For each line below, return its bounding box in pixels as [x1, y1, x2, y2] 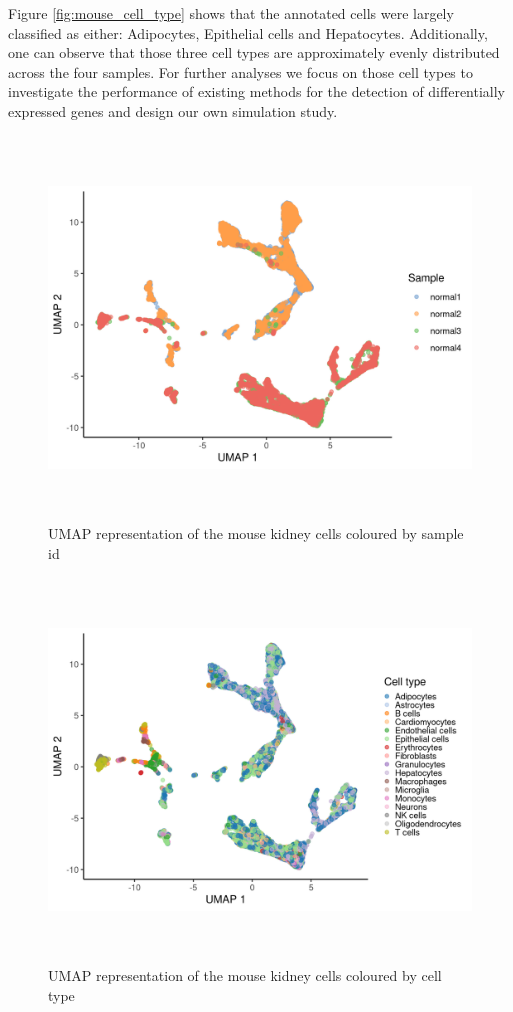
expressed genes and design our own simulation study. [8, 100, 338, 121]
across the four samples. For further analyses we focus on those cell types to [8, 61, 473, 82]
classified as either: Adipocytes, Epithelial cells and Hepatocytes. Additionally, [8, 22, 488, 43]
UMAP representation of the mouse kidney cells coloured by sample [48, 523, 464, 544]
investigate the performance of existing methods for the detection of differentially [8, 81, 505, 102]
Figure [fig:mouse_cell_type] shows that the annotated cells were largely [8, 3, 454, 23]
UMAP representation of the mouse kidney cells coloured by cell [48, 964, 442, 985]
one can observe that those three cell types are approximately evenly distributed [8, 42, 500, 63]
